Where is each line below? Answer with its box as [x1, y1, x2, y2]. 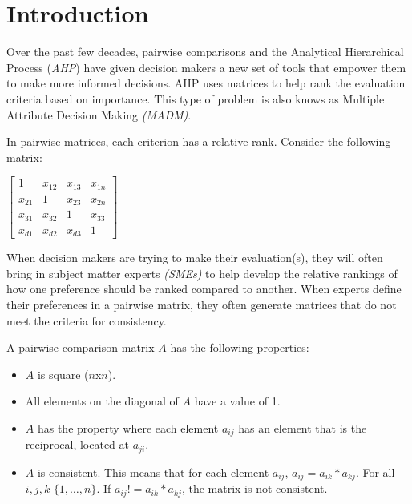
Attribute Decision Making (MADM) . [6, 106, 192, 123]
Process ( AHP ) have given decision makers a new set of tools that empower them [6, 58, 406, 75]
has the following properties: [170, 339, 309, 356]
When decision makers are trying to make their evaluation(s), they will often [6, 249, 383, 266]
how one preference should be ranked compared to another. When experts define [6, 280, 402, 297]
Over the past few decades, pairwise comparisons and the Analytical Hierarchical [6, 43, 404, 60]
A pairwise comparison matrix [6, 339, 155, 356]
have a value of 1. [194, 393, 281, 409]
